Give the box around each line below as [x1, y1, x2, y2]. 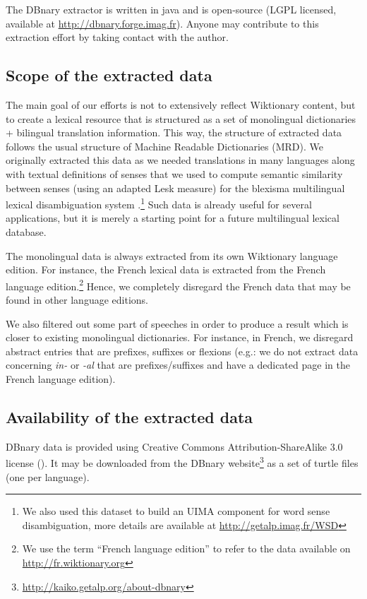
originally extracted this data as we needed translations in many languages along [6, 153, 355, 167]
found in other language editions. [6, 292, 148, 307]
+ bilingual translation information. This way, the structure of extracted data [6, 125, 342, 140]
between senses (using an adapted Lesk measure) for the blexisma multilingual [6, 180, 345, 195]
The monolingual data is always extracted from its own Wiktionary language [6, 248, 338, 263]
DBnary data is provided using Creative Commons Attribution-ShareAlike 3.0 [6, 439, 343, 453]
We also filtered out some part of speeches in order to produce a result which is [6, 316, 349, 331]
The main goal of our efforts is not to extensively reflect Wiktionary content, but [6, 97, 356, 112]
